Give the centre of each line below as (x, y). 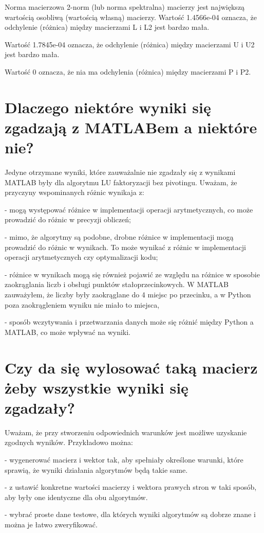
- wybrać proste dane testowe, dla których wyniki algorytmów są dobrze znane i (130, 514)
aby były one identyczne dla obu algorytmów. (76, 497)
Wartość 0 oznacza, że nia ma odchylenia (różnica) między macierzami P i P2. (128, 71)
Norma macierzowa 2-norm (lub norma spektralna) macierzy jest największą (125, 7)
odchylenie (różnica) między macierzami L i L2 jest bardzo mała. (107, 27)
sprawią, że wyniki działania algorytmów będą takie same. (96, 469)
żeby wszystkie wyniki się (97, 387)
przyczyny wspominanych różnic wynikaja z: (74, 192)
